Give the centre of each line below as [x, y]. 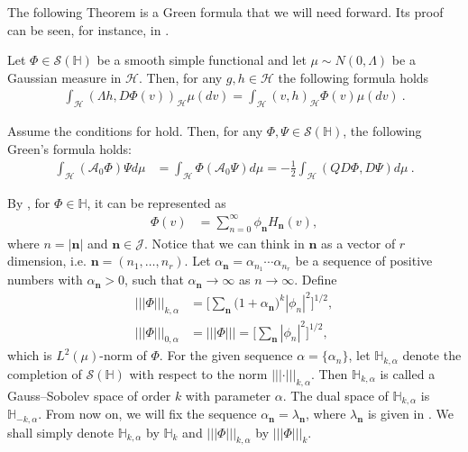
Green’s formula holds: [70, 148]
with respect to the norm [198, 373]
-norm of [123, 355]
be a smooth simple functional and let [202, 60]
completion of [45, 373]
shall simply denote [60, 432]
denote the [432, 355]
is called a [408, 373]
